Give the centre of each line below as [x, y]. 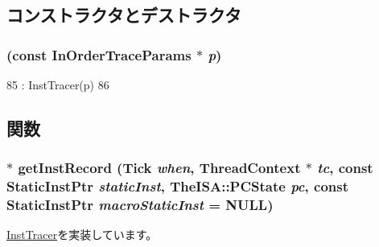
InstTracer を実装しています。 [82, 235]
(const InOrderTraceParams [99, 54]
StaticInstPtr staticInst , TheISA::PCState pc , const [178, 186]
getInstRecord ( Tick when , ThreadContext [159, 168]
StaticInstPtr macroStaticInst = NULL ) [140, 205]
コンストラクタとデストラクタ [124, 15]
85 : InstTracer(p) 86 [58, 84]
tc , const [345, 168]
